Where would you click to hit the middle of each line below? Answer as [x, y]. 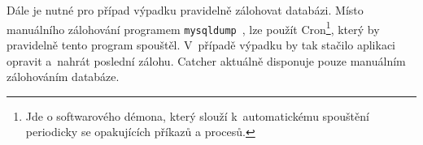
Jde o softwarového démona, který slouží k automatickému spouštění [197, 115]
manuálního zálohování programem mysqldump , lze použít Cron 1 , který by [193, 28]
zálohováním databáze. [63, 77]
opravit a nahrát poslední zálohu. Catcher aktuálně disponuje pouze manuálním [206, 60]
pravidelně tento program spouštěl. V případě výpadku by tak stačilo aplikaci [201, 44]
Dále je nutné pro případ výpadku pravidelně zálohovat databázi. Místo [185, 10]
